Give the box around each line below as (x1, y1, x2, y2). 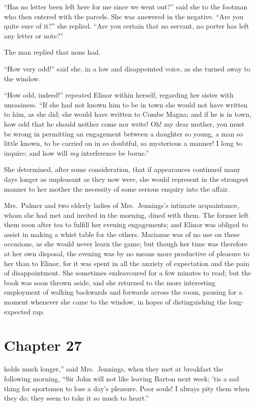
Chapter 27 (4, 335, 82, 355)
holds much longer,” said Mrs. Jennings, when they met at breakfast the (4, 364, 223, 374)
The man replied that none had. (4, 47, 101, 57)
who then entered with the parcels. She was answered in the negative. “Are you (4, 11, 244, 21)
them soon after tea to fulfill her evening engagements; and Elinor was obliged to (4, 219, 248, 230)
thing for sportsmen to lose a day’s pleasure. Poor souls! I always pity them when (4, 383, 250, 393)
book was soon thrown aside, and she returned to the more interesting (4, 277, 216, 287)
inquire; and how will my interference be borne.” (4, 147, 149, 158)
